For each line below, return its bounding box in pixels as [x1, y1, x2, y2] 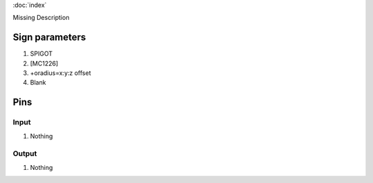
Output [12, 149, 37, 158]
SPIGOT [30, 50, 53, 58]
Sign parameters [12, 32, 86, 43]
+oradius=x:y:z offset [30, 69, 91, 77]
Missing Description [12, 14, 70, 22]
